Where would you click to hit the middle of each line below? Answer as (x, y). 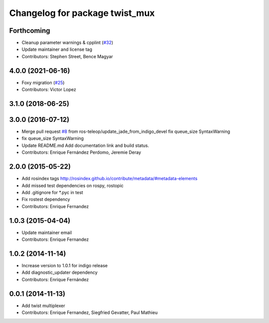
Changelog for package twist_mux (82, 13)
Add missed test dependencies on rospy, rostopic (73, 185)
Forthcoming (30, 31)
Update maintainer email (47, 232)
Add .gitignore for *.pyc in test (52, 192)
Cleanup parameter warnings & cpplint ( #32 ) (67, 43)
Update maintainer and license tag (57, 49)
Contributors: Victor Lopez (49, 90)
